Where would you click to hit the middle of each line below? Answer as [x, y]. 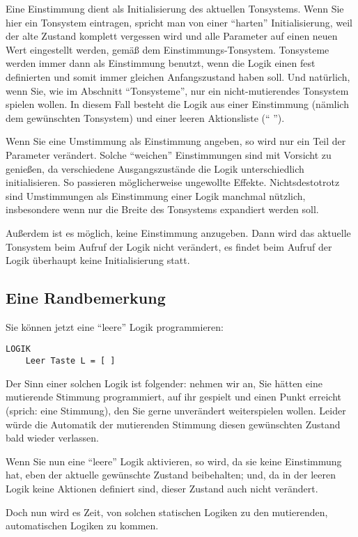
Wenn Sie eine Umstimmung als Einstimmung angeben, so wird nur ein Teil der [176, 141]
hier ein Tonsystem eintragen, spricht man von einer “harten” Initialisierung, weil [179, 22]
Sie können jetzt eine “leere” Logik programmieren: [115, 326]
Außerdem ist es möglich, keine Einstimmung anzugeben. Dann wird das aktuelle [178, 232]
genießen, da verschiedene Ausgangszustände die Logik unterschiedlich [155, 168]
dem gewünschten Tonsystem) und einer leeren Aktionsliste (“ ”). [145, 117]
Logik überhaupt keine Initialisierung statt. [98, 260]
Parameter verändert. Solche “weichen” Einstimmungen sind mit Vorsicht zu [169, 154]
